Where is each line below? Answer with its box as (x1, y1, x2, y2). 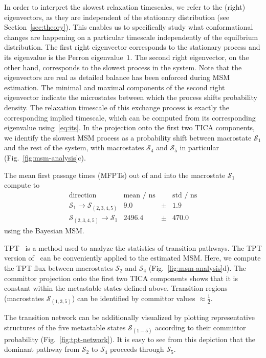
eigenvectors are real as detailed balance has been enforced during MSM (4, 72, 230, 83)
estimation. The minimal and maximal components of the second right (4, 82, 225, 92)
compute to (4, 180, 40, 190)
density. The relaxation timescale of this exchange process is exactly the (4, 102, 229, 112)
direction (69, 191, 97, 199)
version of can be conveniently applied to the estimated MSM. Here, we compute (4, 252, 261, 263)
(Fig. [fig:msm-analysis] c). (4, 152, 86, 163)
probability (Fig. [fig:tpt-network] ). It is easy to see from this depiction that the (4, 333, 256, 344)
